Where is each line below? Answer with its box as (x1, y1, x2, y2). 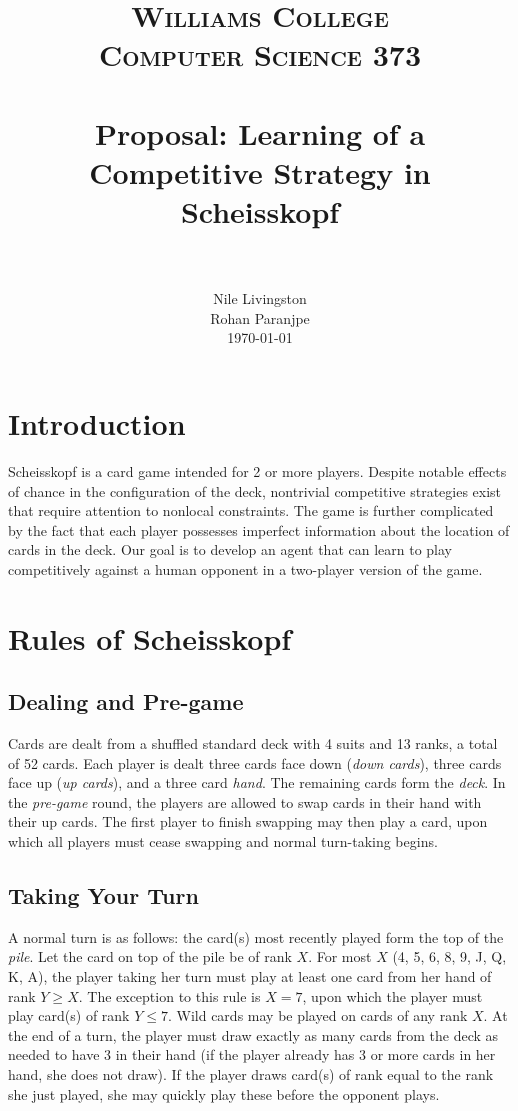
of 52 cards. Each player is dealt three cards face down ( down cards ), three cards (8, 752, 502, 773)
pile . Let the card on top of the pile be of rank (8, 946, 292, 967)
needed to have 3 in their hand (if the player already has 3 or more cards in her (8, 1044, 496, 1065)
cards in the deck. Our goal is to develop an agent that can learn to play (8, 539, 452, 560)
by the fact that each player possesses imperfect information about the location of (8, 519, 510, 540)
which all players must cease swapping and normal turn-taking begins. (8, 831, 438, 852)
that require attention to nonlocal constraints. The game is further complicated (8, 500, 494, 521)
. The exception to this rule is (78, 985, 261, 1006)
